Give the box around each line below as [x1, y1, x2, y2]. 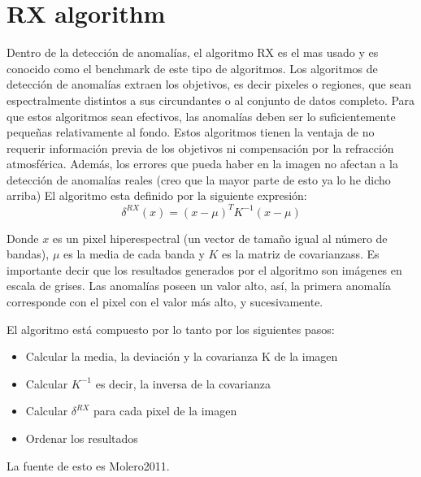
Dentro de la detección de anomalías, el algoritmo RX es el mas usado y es [7, 44, 379, 61]
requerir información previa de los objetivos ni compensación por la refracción [7, 139, 394, 156]
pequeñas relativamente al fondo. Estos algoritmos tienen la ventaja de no [7, 124, 375, 141]
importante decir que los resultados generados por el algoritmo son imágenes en [7, 261, 402, 278]
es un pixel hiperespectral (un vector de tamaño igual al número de [52, 229, 388, 246]
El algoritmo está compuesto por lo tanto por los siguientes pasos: [7, 320, 335, 337]
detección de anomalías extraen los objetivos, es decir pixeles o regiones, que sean [7, 76, 411, 93]
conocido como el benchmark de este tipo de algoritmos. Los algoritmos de [7, 59, 378, 76]
